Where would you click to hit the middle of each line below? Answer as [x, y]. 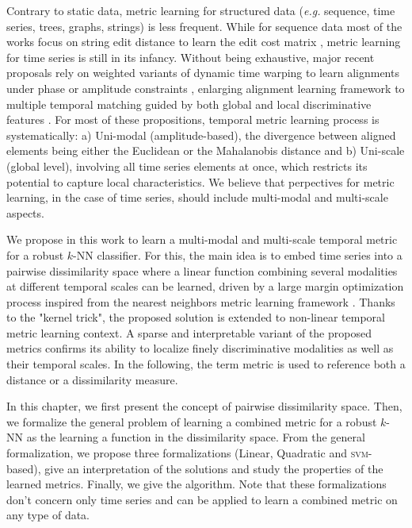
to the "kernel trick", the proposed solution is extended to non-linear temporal [196, 317]
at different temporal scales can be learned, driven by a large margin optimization [205, 286]
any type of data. [48, 515]
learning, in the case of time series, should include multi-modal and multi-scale [197, 197]
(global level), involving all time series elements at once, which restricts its [187, 166]
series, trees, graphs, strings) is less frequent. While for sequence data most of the [204, 26]
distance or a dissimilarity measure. [92, 379]
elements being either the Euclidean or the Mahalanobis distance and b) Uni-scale [206, 150]
